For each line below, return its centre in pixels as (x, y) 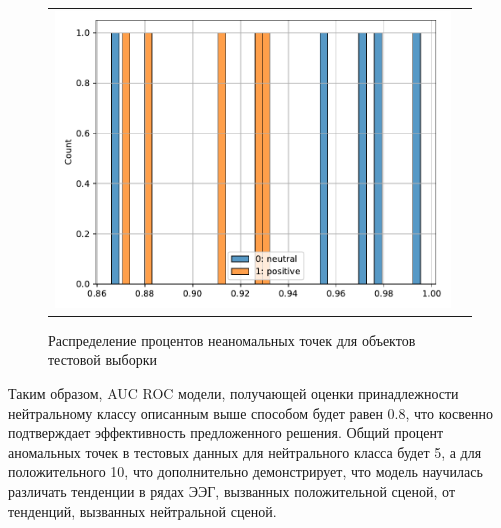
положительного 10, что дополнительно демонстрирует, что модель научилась (245, 471)
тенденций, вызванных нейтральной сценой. (142, 510)
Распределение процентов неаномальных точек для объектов (232, 339)
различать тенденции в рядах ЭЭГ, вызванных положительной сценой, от (232, 491)
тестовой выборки (102, 359)
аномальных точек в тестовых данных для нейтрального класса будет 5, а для (245, 451)
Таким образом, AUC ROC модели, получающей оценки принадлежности (233, 393)
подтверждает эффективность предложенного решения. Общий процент (226, 432)
